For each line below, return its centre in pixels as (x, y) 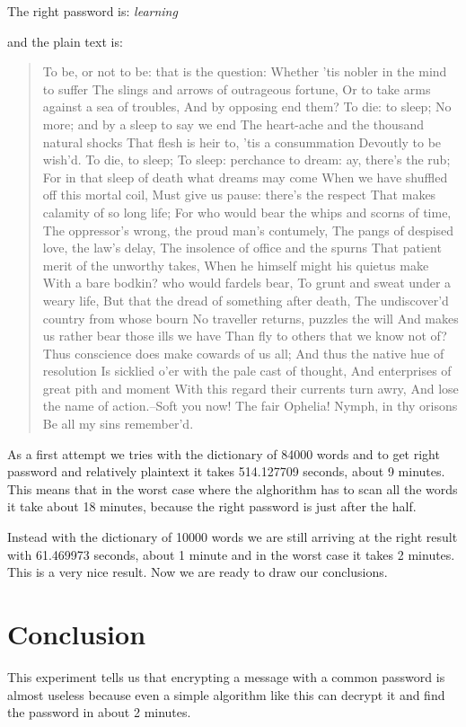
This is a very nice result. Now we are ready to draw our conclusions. (198, 572)
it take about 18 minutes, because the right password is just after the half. (212, 506)
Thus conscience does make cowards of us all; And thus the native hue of (243, 353)
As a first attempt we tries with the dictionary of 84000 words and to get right (224, 453)
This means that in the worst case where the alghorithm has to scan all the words (233, 488)
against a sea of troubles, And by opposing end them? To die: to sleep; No (247, 106)
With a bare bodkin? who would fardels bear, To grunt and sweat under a (247, 283)
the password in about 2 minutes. (99, 712)
